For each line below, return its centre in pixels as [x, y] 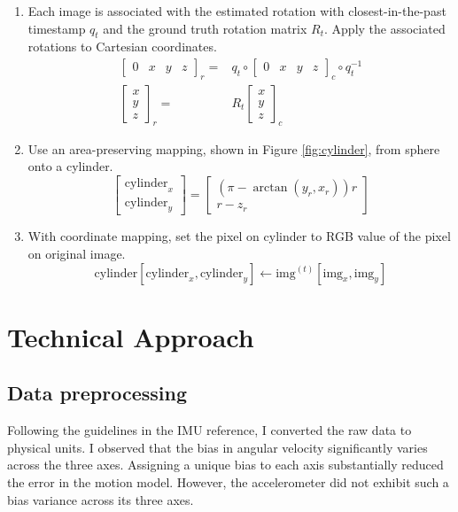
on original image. [77, 254]
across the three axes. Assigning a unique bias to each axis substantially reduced [225, 465]
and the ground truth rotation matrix [205, 28]
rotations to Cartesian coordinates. [122, 47]
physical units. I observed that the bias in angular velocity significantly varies [217, 447]
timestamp [57, 28]
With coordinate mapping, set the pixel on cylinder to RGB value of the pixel [239, 236]
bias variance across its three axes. [101, 499]
